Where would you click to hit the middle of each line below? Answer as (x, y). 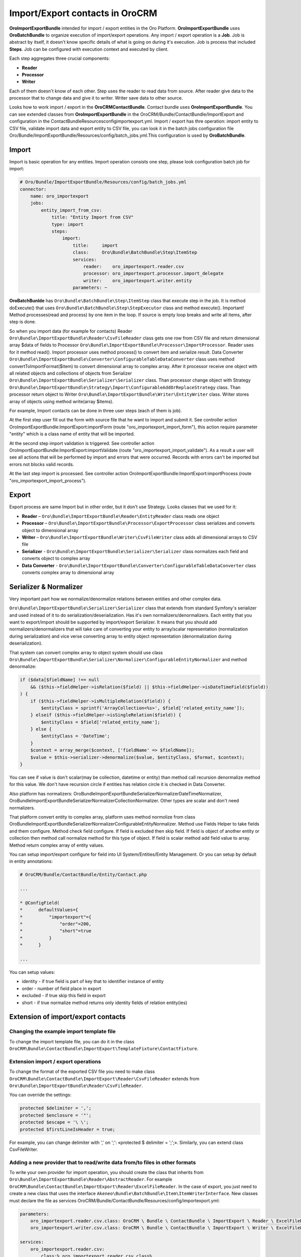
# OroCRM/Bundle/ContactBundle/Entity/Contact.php (84, 875)
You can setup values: (32, 972)
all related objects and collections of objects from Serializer (71, 373)
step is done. (23, 322)
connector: (33, 189)
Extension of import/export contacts (67, 1017)
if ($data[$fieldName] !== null (60, 680)
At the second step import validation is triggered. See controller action (82, 443)
